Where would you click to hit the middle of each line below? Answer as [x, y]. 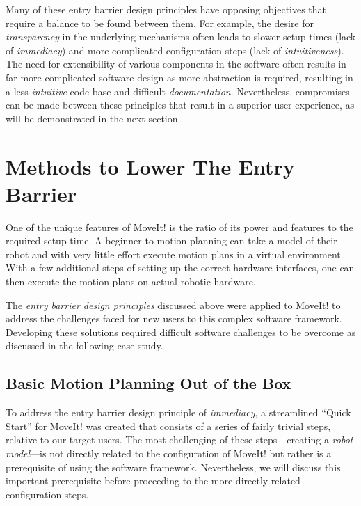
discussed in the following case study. [85, 346]
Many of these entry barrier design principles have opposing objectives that [166, 9]
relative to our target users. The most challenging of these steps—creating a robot [179, 440]
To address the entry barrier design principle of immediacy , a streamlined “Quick [178, 412]
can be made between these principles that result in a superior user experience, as [180, 105]
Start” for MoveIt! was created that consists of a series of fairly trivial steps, [168, 426]
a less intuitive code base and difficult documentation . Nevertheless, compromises [178, 91]
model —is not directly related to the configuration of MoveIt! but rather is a [169, 453]
